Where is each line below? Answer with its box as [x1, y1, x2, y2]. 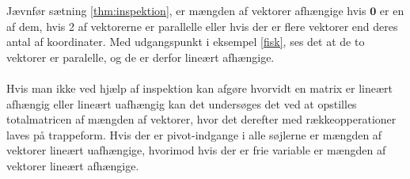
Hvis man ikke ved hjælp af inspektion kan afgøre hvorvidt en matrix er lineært [6, 79, 393, 96]
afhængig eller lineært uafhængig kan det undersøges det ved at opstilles [6, 95, 357, 112]
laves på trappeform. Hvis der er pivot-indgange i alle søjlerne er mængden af [6, 126, 382, 143]
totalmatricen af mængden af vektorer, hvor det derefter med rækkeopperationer [6, 111, 397, 128]
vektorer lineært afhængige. [6, 157, 139, 173]
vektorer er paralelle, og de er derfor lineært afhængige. [6, 48, 275, 65]
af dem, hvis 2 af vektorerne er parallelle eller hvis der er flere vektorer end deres [6, 17, 398, 34]
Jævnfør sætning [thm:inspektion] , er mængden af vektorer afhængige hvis [6, 2, 366, 18]
